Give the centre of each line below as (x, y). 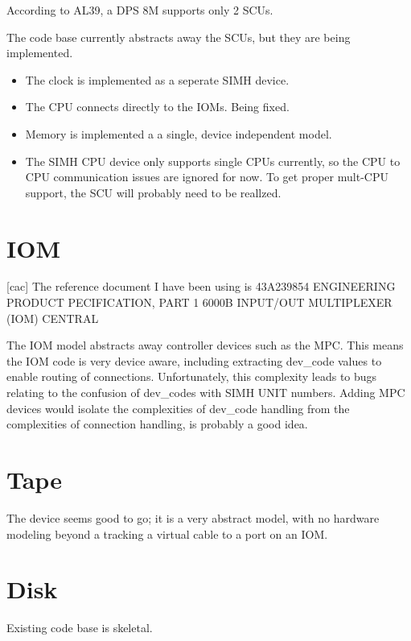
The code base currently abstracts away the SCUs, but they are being (179, 37)
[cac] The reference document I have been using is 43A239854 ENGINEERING (201, 286)
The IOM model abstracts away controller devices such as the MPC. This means (205, 345)
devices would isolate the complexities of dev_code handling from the (178, 408)
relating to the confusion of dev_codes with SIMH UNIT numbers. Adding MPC (206, 393)
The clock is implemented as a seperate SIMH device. (157, 79)
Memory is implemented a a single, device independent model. (179, 133)
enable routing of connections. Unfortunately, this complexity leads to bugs (192, 376)
